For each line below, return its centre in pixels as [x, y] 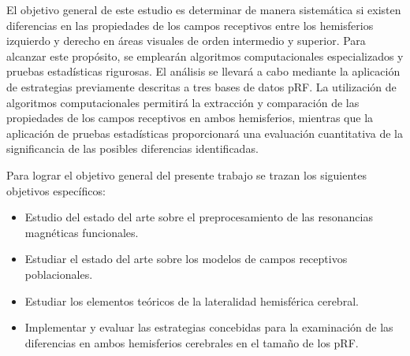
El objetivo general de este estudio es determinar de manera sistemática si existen [204, 9]
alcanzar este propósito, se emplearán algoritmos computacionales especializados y [205, 56]
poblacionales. [59, 274]
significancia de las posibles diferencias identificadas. [132, 148]
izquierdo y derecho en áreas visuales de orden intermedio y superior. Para [186, 41]
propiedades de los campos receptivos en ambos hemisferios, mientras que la [190, 118]
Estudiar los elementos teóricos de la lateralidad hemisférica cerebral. [192, 300]
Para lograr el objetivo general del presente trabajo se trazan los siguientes [187, 174]
